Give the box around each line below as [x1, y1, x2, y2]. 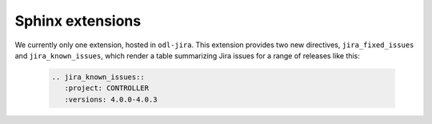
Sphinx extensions [14, 12, 142, 30]
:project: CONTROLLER [64, 84, 150, 93]
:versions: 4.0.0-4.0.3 [64, 94, 158, 104]
